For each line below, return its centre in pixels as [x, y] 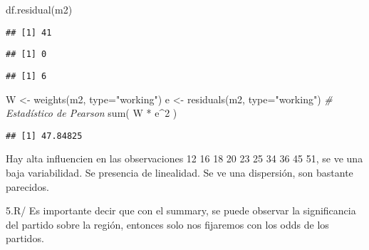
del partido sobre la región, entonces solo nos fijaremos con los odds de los [167, 224]
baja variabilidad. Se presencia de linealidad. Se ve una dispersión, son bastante [180, 172]
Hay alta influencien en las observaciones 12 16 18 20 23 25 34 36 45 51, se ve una [184, 158]
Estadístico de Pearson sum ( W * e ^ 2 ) [92, 113]
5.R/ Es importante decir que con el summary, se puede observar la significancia [181, 210]
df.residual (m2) [39, 9]
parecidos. [27, 186]
